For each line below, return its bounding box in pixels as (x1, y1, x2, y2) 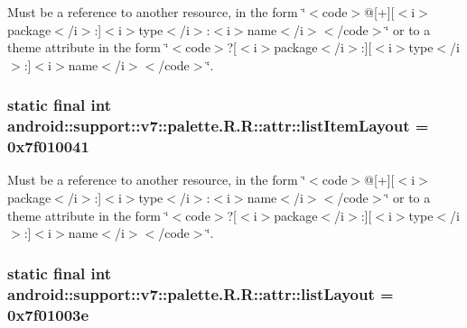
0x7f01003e (7, 303, 89, 325)
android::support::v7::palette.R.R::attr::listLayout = (7, 282, 394, 305)
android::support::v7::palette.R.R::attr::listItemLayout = (7, 114, 429, 137)
